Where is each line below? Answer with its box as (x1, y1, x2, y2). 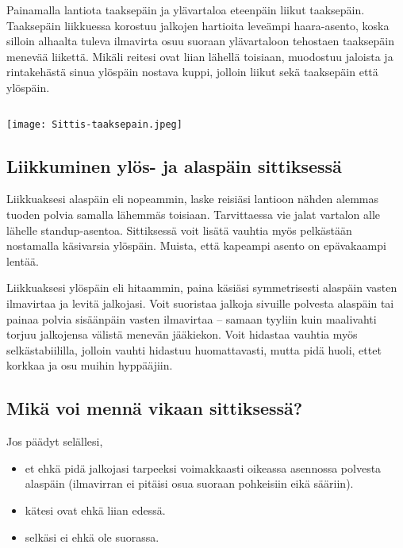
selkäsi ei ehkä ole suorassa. (25, 528, 159, 545)
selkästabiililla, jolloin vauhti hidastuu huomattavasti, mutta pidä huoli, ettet (6, 341, 382, 358)
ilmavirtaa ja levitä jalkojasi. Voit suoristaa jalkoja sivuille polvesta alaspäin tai (6, 294, 394, 311)
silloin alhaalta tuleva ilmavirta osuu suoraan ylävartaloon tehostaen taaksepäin (6, 33, 394, 49)
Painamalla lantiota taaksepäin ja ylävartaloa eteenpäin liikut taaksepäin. (6, 2, 365, 17)
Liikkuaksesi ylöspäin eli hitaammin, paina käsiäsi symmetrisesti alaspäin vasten (6, 279, 397, 296)
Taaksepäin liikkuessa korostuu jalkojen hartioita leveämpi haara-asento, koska (6, 17, 390, 33)
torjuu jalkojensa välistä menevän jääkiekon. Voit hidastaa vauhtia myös (6, 326, 358, 343)
